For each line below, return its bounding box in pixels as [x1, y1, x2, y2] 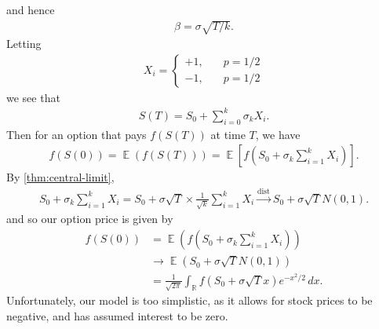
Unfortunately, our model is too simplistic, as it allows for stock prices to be [6, 292, 373, 309]
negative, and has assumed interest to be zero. [6, 308, 228, 324]
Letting [6, 35, 42, 52]
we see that [6, 89, 60, 105]
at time [210, 126, 246, 142]
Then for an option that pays [6, 126, 147, 142]
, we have [255, 126, 301, 142]
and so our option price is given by [6, 210, 173, 227]
